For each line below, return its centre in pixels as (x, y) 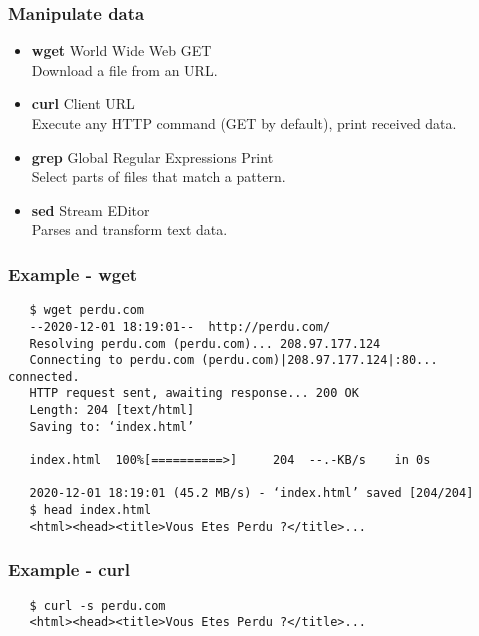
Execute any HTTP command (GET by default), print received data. (244, 123)
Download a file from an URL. (124, 69)
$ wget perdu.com (87, 310)
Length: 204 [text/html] (112, 410)
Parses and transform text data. (129, 229)
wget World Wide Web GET (121, 50)
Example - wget (73, 273)
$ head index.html (90, 510)
